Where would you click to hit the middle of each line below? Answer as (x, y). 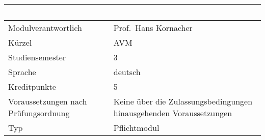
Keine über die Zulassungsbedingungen (183, 101)
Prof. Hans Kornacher (153, 28)
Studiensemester (37, 57)
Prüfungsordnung (39, 113)
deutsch (127, 72)
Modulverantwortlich (45, 28)
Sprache (22, 72)
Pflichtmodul (136, 128)
